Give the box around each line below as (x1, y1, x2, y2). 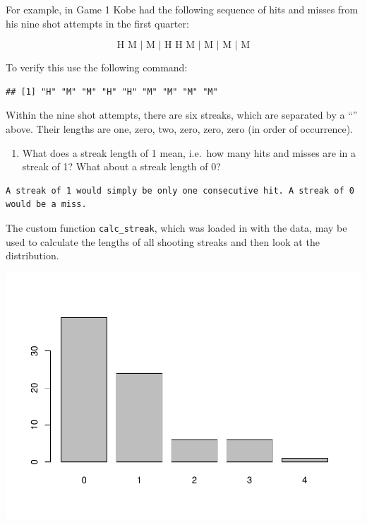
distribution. (6, 248, 59, 263)
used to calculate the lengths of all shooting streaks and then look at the (6, 234, 320, 249)
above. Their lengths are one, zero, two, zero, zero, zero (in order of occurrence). (6, 121, 353, 136)
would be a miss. (6, 199, 87, 210)
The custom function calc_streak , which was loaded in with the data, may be (6, 220, 347, 235)
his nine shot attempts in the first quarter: (6, 16, 189, 30)
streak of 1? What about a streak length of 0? (22, 159, 221, 174)
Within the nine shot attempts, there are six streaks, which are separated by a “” (6, 107, 358, 122)
